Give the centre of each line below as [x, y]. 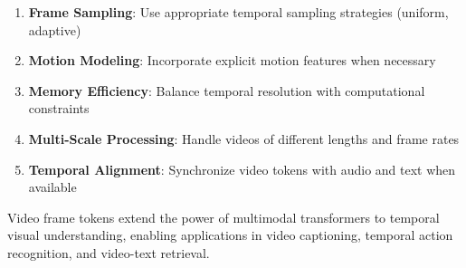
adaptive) [55, 29]
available [52, 187]
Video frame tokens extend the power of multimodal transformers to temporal [223, 217]
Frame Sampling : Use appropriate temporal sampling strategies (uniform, [238, 12]
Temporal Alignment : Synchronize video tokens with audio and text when [242, 169]
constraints [59, 108]
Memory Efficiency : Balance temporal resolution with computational [227, 90]
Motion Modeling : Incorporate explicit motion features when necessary [232, 60]
